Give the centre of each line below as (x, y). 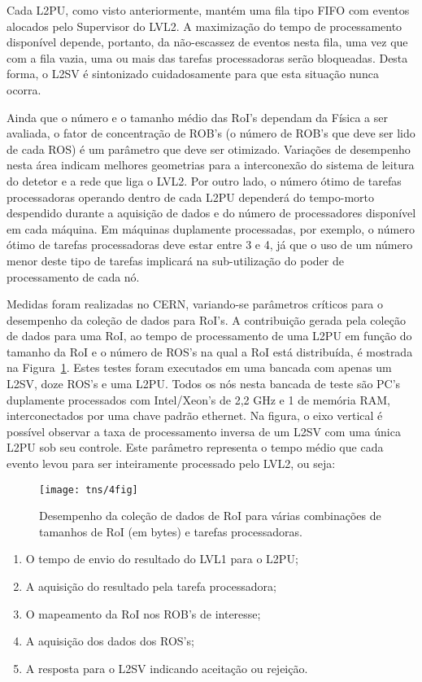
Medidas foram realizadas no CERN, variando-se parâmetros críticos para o (195, 304)
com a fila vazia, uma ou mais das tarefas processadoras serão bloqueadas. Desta (207, 57)
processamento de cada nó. (73, 276)
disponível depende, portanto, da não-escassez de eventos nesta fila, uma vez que (207, 42)
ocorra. (24, 89)
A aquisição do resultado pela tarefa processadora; (151, 586)
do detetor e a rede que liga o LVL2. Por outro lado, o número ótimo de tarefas (204, 180)
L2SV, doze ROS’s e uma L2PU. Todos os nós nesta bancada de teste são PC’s (204, 384)
